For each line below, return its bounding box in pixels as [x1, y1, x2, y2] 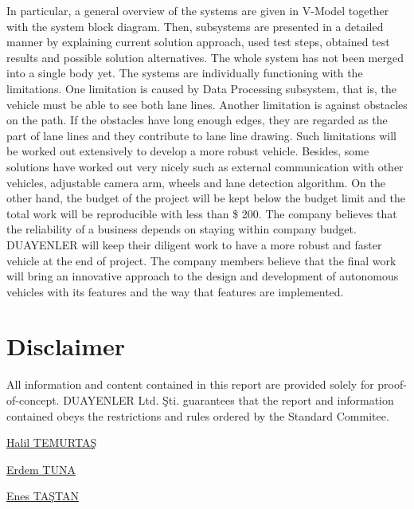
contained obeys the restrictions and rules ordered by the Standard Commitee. [6, 407, 389, 424]
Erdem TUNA [6, 460, 76, 477]
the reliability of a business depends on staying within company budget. [6, 221, 357, 237]
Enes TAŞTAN [6, 487, 79, 504]
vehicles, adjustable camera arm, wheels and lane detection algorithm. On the [6, 174, 385, 190]
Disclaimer [6, 330, 126, 362]
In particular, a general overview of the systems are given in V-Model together [6, 2, 389, 18]
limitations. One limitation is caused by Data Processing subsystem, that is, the [6, 80, 396, 96]
